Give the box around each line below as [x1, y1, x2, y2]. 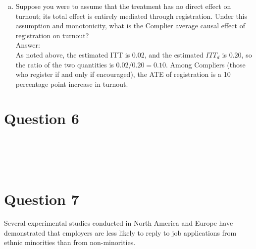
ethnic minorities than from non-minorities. [4, 237, 136, 248]
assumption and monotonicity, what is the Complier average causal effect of [15, 20, 245, 31]
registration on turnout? [15, 30, 89, 40]
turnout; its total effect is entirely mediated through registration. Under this [15, 10, 248, 21]
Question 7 [4, 189, 79, 209]
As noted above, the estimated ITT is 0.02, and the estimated [15, 49, 204, 60]
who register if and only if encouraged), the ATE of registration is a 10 [15, 69, 231, 79]
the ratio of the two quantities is [15, 59, 114, 69]
